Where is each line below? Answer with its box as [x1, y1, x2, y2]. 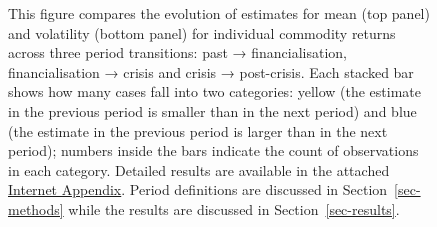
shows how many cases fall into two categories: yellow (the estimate [8, 81, 422, 102]
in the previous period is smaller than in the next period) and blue [8, 100, 417, 121]
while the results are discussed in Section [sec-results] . [68, 198, 400, 219]
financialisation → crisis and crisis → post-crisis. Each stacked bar [8, 61, 414, 82]
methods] [8, 198, 64, 219]
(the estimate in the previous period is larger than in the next [8, 120, 388, 141]
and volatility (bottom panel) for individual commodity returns [8, 22, 396, 43]
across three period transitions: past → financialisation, [8, 42, 347, 63]
